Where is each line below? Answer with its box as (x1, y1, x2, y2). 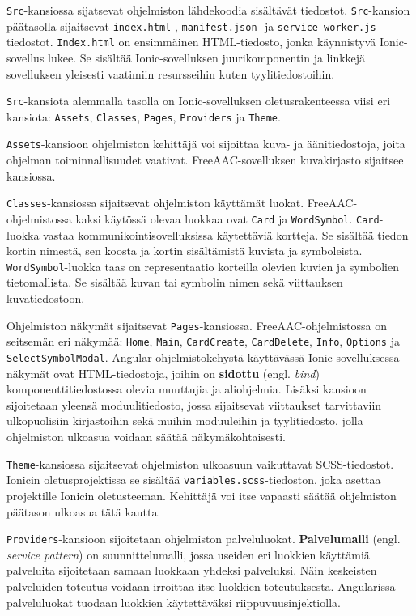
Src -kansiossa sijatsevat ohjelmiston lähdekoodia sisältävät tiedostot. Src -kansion (6, 2, 410, 18)
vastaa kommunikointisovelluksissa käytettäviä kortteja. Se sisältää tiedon (43, 226, 409, 243)
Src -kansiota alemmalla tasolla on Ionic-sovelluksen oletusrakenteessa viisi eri (6, 92, 391, 109)
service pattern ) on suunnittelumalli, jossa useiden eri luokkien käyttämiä (6, 546, 370, 563)
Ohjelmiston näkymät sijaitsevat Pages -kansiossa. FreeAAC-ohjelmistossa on (6, 316, 387, 333)
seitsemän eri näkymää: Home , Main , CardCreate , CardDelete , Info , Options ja (6, 333, 400, 350)
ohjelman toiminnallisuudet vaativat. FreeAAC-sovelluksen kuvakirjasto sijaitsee (6, 151, 404, 168)
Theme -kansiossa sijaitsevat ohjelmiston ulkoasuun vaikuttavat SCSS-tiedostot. (6, 455, 394, 472)
